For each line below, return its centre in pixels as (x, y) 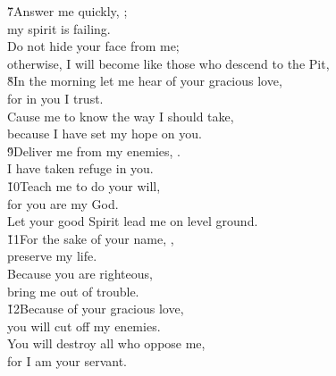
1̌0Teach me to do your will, (84, 185)
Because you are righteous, (80, 273)
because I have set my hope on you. (105, 134)
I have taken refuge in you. (80, 168)
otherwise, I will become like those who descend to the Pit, (168, 63)
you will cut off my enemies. (84, 326)
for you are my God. (63, 203)
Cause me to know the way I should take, (121, 116)
